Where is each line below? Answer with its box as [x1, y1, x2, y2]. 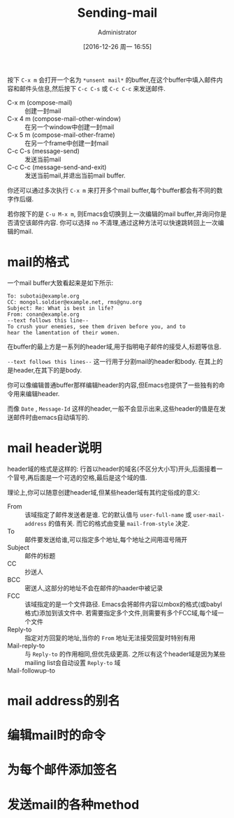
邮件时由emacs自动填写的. [13, 413, 89, 421]
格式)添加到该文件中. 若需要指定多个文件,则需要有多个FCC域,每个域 [24, 608, 218, 617]
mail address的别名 [7, 693, 120, 708]
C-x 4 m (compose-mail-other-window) [7, 114, 121, 123]
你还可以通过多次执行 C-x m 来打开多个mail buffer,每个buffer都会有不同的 [7, 186, 217, 194]
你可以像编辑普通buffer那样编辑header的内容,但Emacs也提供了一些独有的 [7, 381, 219, 389]
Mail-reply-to [7, 641, 45, 650]
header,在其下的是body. [13, 365, 82, 374]
